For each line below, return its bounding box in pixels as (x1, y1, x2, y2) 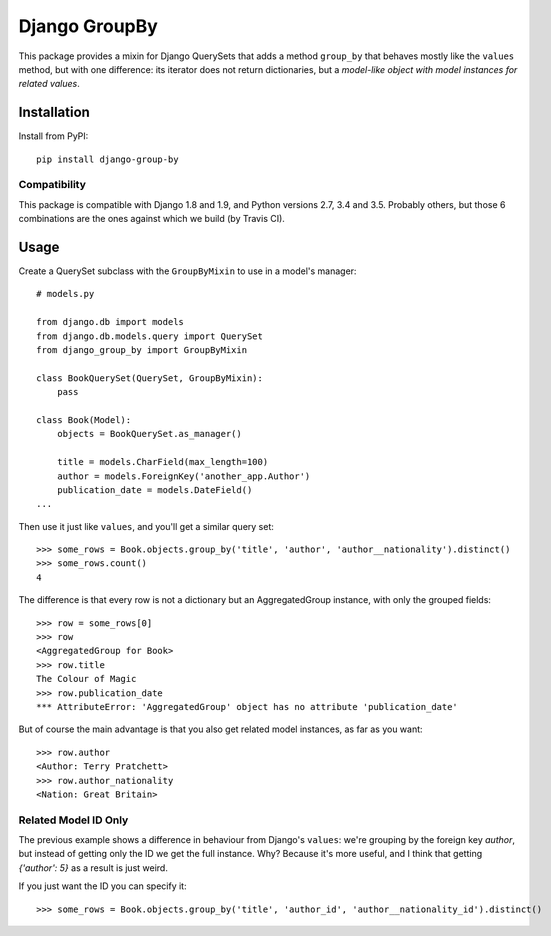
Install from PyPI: (18, 130, 89, 142)
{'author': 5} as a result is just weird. (18, 861, 169, 874)
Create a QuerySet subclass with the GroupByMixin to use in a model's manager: (18, 265, 357, 277)
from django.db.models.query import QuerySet (36, 330, 264, 342)
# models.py (36, 288, 95, 300)
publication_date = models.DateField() (56, 484, 253, 495)
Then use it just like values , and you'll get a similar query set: (18, 520, 275, 532)
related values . (18, 78, 80, 90)
